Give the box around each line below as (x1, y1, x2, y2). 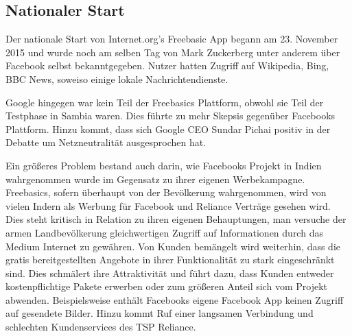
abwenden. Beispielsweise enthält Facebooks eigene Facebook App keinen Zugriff (5, 292, 344, 307)
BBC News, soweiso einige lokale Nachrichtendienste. (5, 71, 228, 86)
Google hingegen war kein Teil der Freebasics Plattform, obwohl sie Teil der (5, 95, 324, 109)
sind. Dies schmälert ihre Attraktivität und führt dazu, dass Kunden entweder (5, 265, 334, 280)
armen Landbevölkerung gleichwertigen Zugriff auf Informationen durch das (5, 225, 323, 239)
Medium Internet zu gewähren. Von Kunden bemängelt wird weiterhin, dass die (5, 239, 340, 253)
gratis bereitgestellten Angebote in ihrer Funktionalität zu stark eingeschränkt (5, 252, 335, 267)
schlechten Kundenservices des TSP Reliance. (5, 320, 196, 334)
